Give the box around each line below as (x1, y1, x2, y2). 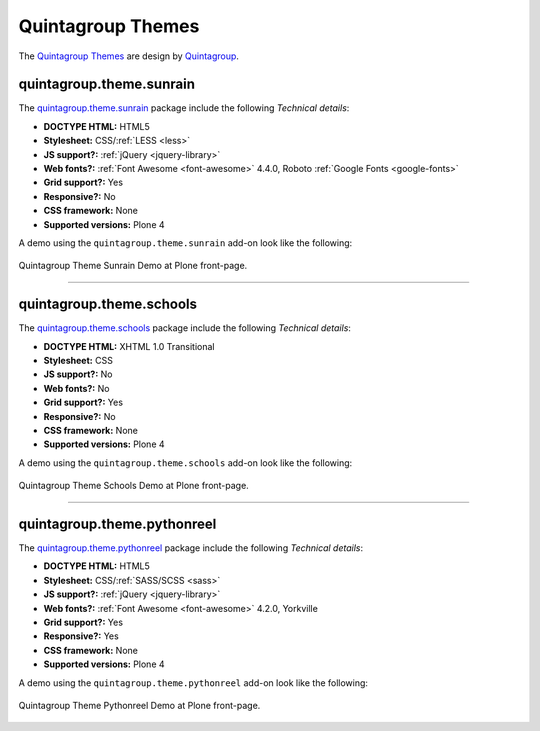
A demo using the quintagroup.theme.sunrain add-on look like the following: (18, 236, 353, 249)
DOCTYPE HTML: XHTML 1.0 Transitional (43, 340, 215, 352)
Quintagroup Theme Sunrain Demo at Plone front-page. (18, 260, 248, 272)
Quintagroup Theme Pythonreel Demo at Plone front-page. (18, 699, 261, 711)
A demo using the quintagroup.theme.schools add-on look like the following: (18, 456, 353, 469)
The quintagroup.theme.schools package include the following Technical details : (18, 322, 352, 334)
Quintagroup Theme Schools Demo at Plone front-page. (18, 480, 249, 492)
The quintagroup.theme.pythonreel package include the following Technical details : (18, 542, 364, 554)
